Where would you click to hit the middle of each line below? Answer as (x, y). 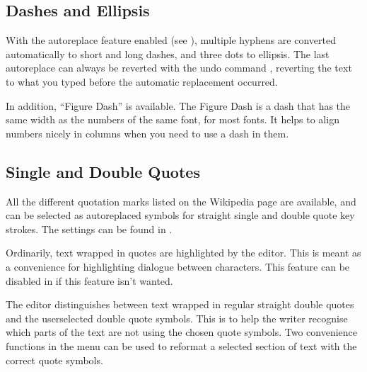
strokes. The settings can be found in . (89, 229)
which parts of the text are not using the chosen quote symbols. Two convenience (182, 332)
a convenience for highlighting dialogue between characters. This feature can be (178, 266)
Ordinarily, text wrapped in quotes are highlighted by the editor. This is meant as (183, 253)
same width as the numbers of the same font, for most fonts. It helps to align (173, 119)
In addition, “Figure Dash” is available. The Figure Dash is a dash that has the (178, 105)
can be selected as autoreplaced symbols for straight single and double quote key (180, 215)
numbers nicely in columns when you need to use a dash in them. (147, 133)
